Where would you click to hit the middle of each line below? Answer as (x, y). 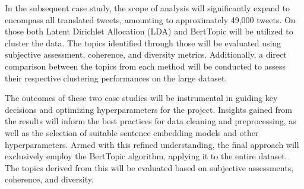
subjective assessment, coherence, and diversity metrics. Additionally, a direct (146, 54)
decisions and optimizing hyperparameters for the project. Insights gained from (149, 109)
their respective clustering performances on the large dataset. (116, 78)
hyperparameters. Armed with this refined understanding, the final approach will (152, 144)
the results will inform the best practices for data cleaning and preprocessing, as (151, 121)
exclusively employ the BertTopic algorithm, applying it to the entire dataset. (146, 156)
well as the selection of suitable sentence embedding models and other (132, 132)
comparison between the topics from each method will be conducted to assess (145, 66)
